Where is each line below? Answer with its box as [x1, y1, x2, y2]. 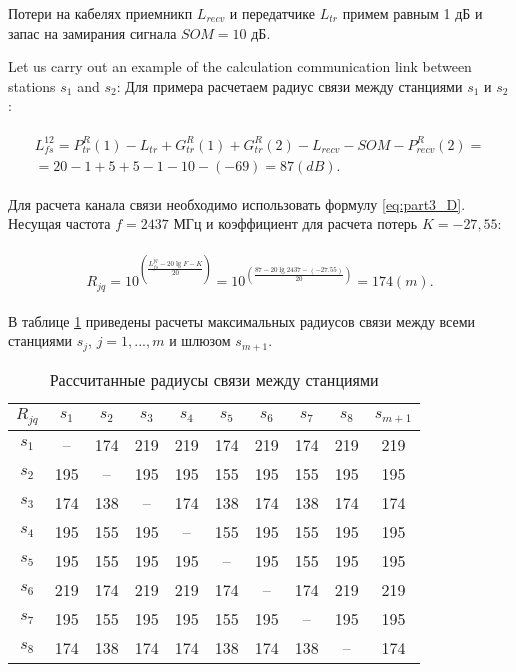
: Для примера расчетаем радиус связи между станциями [116, 75, 463, 96]
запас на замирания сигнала [8, 22, 177, 43]
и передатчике [229, 3, 316, 23]
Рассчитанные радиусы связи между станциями [49, 367, 379, 391]
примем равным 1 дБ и [342, 3, 483, 23]
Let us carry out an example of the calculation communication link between [8, 56, 472, 77]
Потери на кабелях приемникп [8, 3, 193, 23]
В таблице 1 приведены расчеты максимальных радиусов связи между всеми [8, 310, 476, 331]
